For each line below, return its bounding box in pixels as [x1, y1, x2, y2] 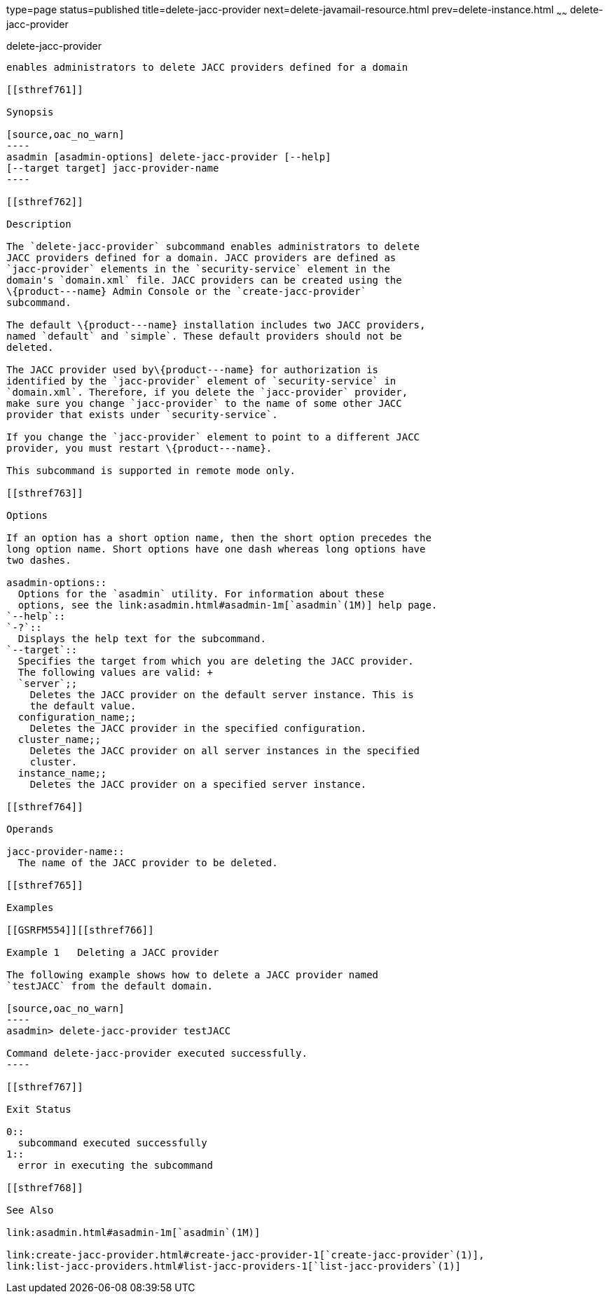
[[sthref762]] [6, 195, 83, 207]
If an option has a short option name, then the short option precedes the [6, 532, 431, 543]
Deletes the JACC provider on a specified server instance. [29, 778, 367, 790]
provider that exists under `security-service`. [6, 408, 278, 420]
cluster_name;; [18, 733, 101, 745]
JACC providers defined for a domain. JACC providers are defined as [6, 251, 396, 263]
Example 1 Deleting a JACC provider [6, 946, 219, 958]
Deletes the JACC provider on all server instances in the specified [29, 744, 420, 756]
